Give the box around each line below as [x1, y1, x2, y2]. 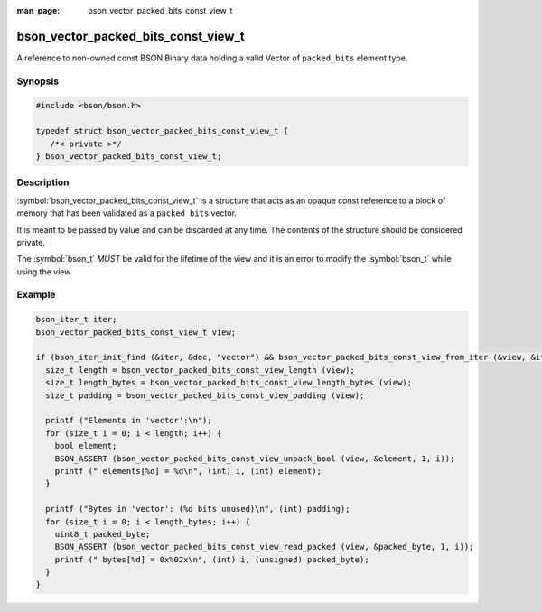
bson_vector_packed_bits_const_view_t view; [35, 327, 237, 338]
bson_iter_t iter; [35, 314, 117, 325]
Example [16, 289, 56, 301]
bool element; [54, 440, 117, 451]
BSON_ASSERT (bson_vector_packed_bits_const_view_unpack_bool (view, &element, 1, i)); [54, 453, 455, 464]
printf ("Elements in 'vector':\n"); [45, 415, 212, 426]
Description [16, 176, 70, 189]
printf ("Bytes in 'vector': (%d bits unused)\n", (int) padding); [45, 504, 350, 515]
